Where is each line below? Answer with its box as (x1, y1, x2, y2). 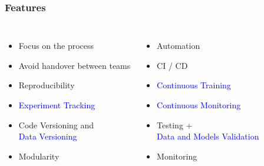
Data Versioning (18, 130, 77, 142)
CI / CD (157, 59, 188, 71)
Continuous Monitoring (157, 99, 241, 111)
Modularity (18, 150, 60, 162)
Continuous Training (157, 79, 231, 91)
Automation (157, 39, 200, 52)
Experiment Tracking (18, 99, 95, 111)
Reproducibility (18, 79, 75, 91)
